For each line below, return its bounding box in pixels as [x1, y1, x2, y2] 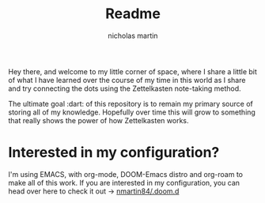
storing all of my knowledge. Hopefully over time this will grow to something [8, 107, 256, 117]
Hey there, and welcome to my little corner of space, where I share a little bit [8, 66, 257, 76]
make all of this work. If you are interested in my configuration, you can [8, 178, 240, 187]
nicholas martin [108, 31, 158, 40]
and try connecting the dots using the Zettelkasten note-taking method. [8, 84, 241, 93]
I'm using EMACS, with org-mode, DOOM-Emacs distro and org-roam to [8, 169, 244, 179]
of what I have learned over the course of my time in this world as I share [8, 75, 246, 85]
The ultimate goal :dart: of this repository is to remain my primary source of [8, 99, 253, 108]
